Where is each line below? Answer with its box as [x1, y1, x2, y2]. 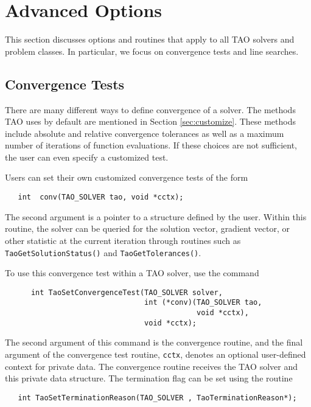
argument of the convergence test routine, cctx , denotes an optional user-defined [5, 347, 306, 360]
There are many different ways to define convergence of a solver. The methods [5, 103, 296, 116]
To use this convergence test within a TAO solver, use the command [5, 266, 259, 279]
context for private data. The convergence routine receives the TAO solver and [5, 360, 298, 372]
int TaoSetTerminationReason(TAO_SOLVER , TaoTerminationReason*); [18, 393, 297, 402]
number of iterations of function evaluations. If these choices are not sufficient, [5, 139, 297, 151]
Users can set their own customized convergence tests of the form [5, 171, 248, 184]
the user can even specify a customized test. [5, 150, 169, 163]
